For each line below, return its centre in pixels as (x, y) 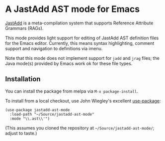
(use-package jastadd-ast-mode (38, 110)
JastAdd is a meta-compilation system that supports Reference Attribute (79, 23)
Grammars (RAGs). (24, 28)
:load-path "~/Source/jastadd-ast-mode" (52, 114)
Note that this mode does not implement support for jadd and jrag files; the (82, 58)
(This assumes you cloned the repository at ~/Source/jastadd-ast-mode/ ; (80, 128)
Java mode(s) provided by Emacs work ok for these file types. (69, 63)
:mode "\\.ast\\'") (30, 119)
